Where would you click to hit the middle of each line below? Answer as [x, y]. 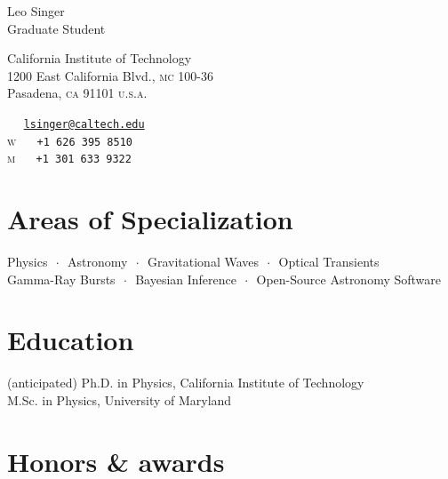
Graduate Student [56, 28]
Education [71, 340]
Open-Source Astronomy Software [349, 279]
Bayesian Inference [186, 279]
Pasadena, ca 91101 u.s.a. [77, 93]
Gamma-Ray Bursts [61, 279]
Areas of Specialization [150, 219]
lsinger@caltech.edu [84, 124]
